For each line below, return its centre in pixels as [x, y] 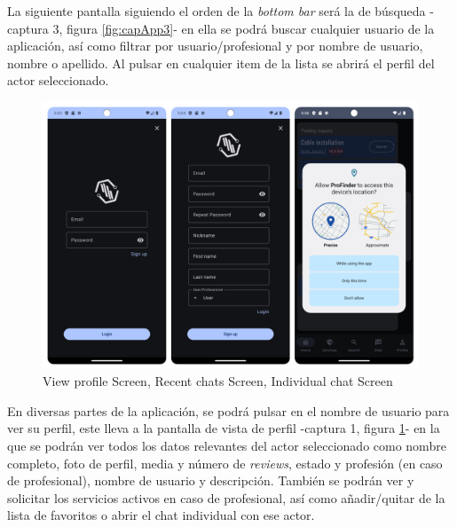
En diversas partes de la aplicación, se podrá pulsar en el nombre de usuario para [228, 410]
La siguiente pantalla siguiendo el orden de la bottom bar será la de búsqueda [217, 11]
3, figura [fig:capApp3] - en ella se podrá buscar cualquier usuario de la [244, 28]
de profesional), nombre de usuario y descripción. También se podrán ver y [211, 480]
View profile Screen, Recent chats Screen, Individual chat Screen [218, 381]
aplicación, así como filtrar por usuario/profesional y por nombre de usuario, [215, 46]
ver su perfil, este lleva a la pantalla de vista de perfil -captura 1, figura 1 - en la [224, 428]
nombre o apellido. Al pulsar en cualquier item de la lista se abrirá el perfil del [221, 63]
